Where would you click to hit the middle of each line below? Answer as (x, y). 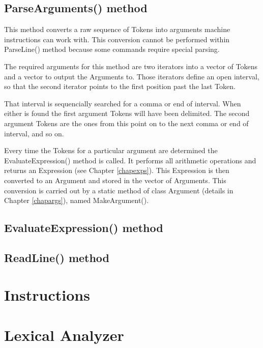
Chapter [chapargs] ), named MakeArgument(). (77, 200)
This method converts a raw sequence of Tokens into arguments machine (117, 29)
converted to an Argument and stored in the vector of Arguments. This (115, 180)
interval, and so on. (34, 133)
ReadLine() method (57, 257)
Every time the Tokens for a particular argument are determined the (111, 150)
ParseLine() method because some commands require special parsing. (112, 49)
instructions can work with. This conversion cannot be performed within (117, 39)
